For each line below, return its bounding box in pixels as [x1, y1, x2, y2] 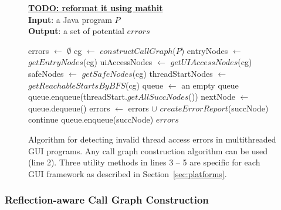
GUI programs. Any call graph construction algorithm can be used [28, 144, 268, 157]
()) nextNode [188, 90, 235, 103]
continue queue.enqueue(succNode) [28, 113, 154, 126]
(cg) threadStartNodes [132, 67, 213, 79]
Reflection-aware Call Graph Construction [5, 192, 209, 207]
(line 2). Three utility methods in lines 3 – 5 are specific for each [28, 156, 260, 168]
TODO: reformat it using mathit [28, 2, 163, 13]
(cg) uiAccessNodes [83, 56, 153, 68]
